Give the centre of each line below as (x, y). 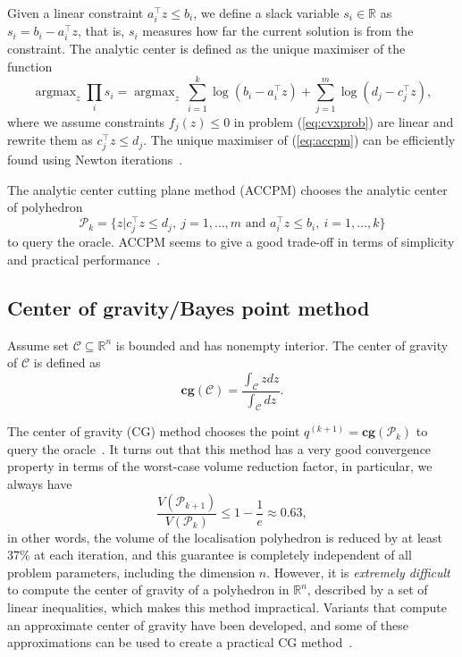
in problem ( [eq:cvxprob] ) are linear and (344, 121)
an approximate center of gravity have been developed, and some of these (208, 624)
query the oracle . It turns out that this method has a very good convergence (219, 448)
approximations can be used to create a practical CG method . (180, 642)
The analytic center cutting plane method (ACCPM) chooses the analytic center (227, 189)
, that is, (101, 31)
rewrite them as (50, 140)
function (30, 66)
